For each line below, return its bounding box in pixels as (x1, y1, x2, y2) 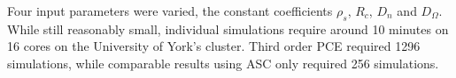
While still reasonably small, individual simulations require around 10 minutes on (7, 19, 449, 38)
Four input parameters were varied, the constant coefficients (7, 2, 333, 19)
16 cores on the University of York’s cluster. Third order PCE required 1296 (7, 37, 421, 55)
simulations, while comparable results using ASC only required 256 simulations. (7, 53, 439, 72)
